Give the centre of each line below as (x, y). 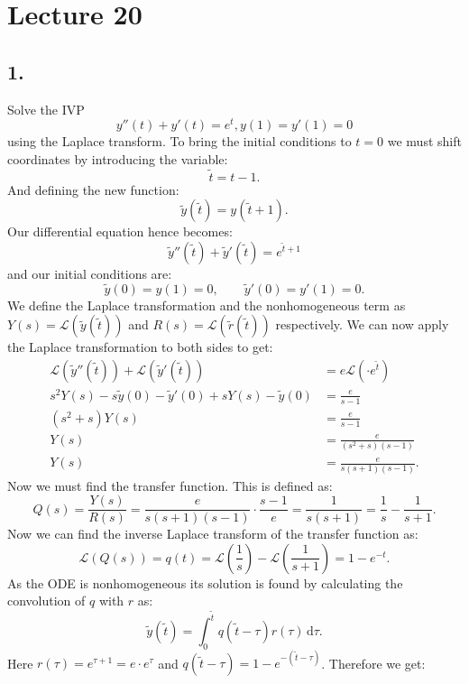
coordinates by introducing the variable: (118, 158)
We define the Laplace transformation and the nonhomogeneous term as (207, 305)
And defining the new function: (93, 189)
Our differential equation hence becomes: (120, 231)
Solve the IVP (46, 109)
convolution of (46, 601)
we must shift (424, 141)
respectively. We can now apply (362, 324)
